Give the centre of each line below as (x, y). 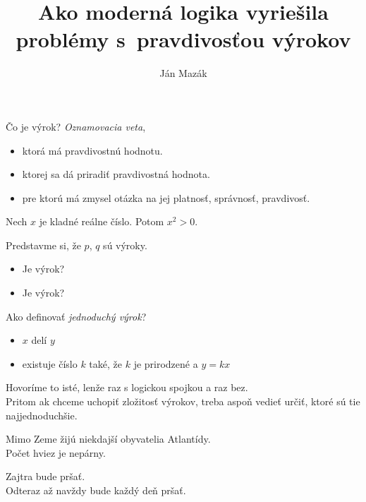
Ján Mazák (183, 73)
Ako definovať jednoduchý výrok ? (76, 316)
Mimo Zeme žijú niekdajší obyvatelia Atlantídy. (108, 439)
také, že (105, 363)
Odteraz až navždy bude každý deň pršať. (96, 490)
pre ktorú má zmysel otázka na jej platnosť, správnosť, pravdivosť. (166, 197)
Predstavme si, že (43, 245)
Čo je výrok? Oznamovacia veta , (76, 126)
